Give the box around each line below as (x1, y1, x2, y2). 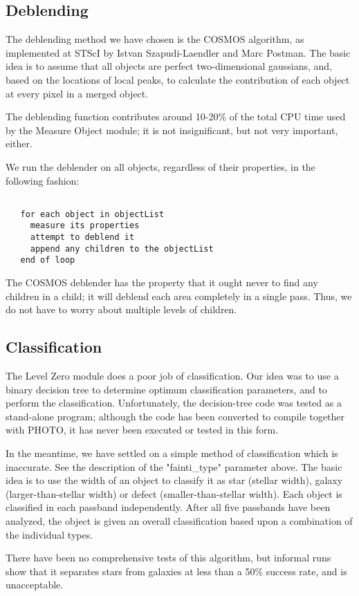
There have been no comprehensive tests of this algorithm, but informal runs (6, 550, 331, 565)
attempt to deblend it (30, 232, 135, 243)
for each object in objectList (20, 209, 165, 219)
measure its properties (30, 221, 140, 231)
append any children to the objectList (30, 243, 214, 254)
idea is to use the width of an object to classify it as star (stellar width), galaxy (6, 473, 343, 487)
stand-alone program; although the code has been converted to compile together (6, 409, 344, 423)
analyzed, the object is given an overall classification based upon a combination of (6, 514, 353, 528)
